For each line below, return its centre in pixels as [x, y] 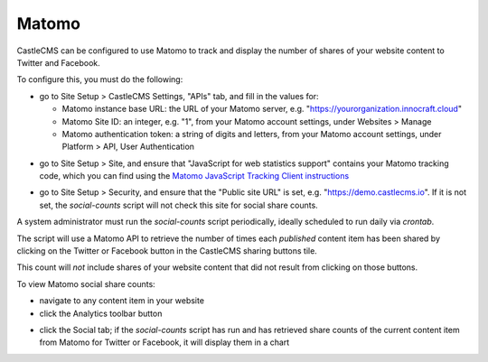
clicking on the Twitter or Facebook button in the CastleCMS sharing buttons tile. [167, 251]
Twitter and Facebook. [59, 62]
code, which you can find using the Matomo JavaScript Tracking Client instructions [194, 176]
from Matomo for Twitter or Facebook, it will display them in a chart [164, 342]
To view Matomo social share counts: [86, 283]
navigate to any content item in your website [122, 301]
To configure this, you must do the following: [100, 79]
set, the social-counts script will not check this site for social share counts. [178, 205]
